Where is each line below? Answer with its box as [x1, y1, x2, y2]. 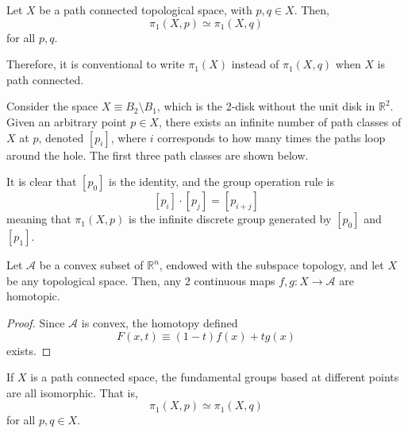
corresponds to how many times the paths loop [157, 129, 386, 145]
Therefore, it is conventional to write [6, 56, 185, 72]
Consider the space [6, 98, 98, 114]
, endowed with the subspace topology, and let [159, 257, 384, 273]
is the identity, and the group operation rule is [109, 173, 334, 190]
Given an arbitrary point [6, 113, 127, 130]
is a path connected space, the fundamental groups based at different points [30, 369, 399, 385]
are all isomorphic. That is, [6, 384, 138, 400]
